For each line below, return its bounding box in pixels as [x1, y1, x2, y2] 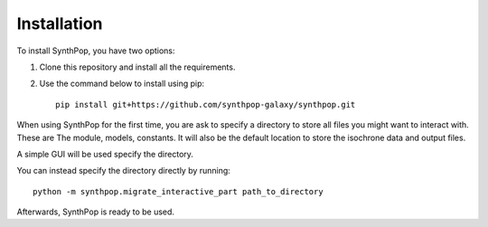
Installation [16, 14, 103, 33]
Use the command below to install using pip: [39, 78, 205, 90]
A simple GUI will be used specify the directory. [16, 148, 194, 159]
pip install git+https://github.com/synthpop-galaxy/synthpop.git [55, 99, 356, 109]
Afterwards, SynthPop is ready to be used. [16, 206, 175, 217]
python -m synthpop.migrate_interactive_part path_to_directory [33, 186, 324, 196]
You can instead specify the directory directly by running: [16, 166, 230, 176]
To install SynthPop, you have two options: [16, 45, 175, 56]
